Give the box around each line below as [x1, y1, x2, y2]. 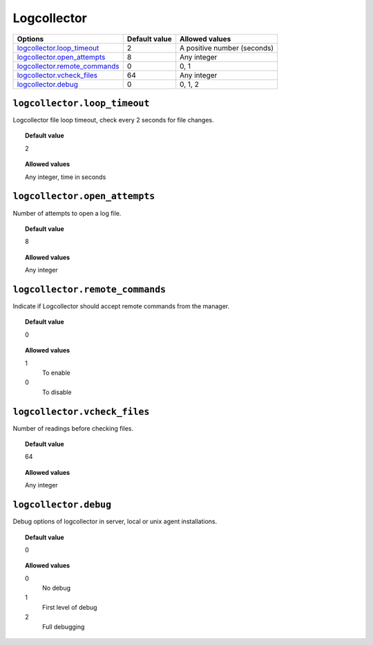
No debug [42, 584, 71, 592]
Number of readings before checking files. [12, 424, 134, 432]
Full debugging [42, 622, 85, 630]
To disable [42, 388, 72, 396]
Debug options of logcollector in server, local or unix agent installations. [12, 517, 218, 525]
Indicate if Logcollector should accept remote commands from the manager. [12, 302, 230, 310]
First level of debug [42, 603, 97, 611]
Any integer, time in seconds [25, 173, 106, 181]
